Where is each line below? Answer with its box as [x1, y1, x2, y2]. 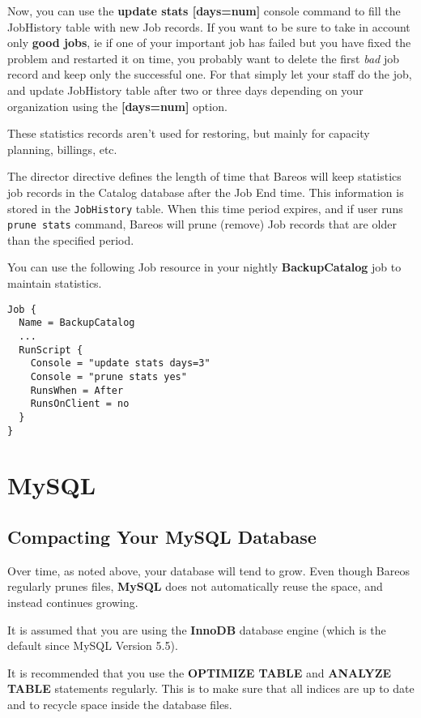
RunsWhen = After [30, 384, 124, 396]
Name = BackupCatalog [19, 317, 135, 329]
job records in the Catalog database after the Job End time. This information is [7, 183, 404, 200]
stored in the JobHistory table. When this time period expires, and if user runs [7, 199, 403, 216]
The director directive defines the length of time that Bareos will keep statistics [7, 168, 402, 185]
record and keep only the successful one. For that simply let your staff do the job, [7, 66, 412, 83]
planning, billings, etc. [7, 140, 117, 157]
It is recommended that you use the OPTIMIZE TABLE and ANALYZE [7, 664, 392, 681]
